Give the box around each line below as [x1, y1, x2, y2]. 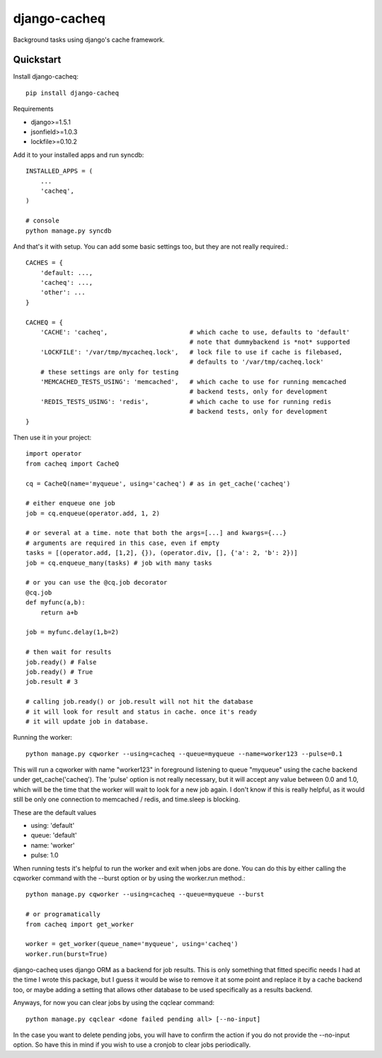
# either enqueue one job [25, 500, 116, 507]
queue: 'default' [30, 831, 77, 840]
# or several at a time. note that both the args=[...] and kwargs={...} [25, 529, 287, 537]
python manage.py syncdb [25, 227, 112, 235]
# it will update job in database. [25, 717, 149, 726]
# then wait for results [25, 648, 112, 656]
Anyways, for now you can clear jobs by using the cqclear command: [13, 998, 215, 1007]
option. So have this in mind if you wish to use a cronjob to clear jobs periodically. [13, 1040, 251, 1049]
